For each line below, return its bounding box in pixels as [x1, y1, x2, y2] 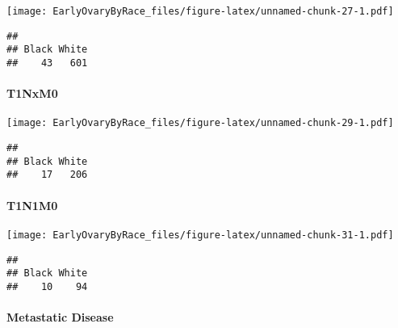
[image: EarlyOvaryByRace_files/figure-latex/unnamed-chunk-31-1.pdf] [6, 229, 394, 241]
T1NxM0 [6, 85, 58, 102]
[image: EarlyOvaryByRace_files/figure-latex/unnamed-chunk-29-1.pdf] [6, 117, 394, 129]
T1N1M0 [6, 196, 58, 213]
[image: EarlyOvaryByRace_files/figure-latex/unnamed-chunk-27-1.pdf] [6, 6, 394, 17]
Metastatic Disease [6, 309, 114, 326]
